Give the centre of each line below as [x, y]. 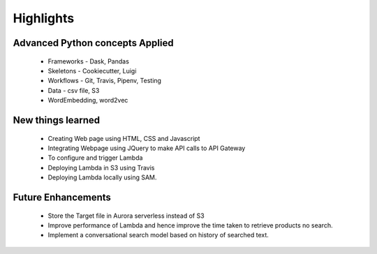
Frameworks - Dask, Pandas [88, 61]
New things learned [57, 120]
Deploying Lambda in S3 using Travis [101, 167]
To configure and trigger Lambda [95, 158]
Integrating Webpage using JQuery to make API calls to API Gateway [147, 148]
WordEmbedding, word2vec [88, 100]
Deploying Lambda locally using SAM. [102, 177]
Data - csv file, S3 [74, 90]
